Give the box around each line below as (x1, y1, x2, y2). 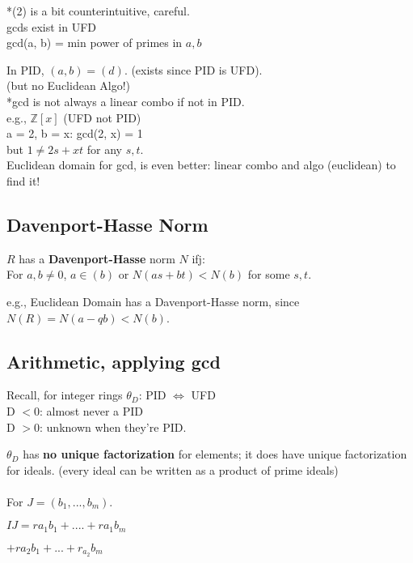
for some (247, 266, 290, 283)
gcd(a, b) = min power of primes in (6, 34, 183, 51)
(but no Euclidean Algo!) (6, 77, 131, 94)
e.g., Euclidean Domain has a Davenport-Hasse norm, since (6, 292, 300, 309)
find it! (6, 172, 40, 189)
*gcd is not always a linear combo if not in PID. (6, 92, 245, 109)
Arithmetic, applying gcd (6, 348, 221, 373)
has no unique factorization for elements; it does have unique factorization (23, 446, 407, 463)
